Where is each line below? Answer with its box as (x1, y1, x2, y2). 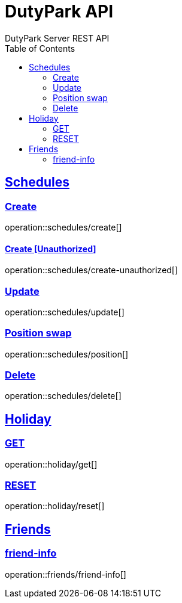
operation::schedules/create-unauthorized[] (5, 265, 178, 276)
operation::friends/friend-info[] (5, 569, 126, 580)
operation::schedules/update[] (5, 306, 125, 317)
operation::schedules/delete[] (5, 391, 122, 401)
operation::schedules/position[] (5, 348, 129, 359)
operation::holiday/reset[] (5, 501, 105, 512)
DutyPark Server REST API (5, 32, 110, 43)
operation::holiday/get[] (5, 459, 98, 469)
